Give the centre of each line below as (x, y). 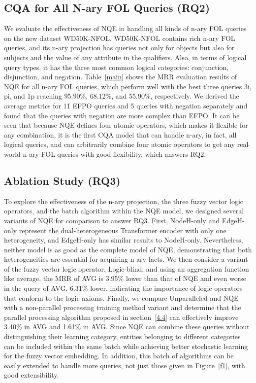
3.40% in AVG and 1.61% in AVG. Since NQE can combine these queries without (127, 327)
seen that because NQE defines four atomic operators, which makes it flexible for (126, 125)
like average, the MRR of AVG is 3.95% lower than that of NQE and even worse (125, 278)
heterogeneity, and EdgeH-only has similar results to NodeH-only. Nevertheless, (124, 240)
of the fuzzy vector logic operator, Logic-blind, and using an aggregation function (127, 268)
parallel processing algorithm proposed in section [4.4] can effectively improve (121, 317)
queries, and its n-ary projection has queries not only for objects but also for (119, 48)
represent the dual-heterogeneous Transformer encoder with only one (123, 230)
